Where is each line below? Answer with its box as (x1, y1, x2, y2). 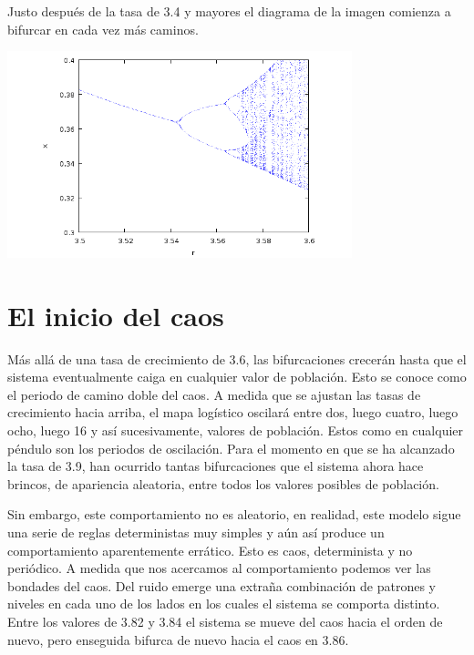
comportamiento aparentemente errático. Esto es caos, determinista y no (7, 540, 413, 559)
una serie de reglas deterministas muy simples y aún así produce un (7, 523, 385, 541)
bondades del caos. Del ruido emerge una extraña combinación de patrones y (7, 576, 436, 595)
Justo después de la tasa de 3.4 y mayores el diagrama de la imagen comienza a (7, 2, 451, 20)
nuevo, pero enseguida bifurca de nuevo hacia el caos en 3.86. (7, 629, 349, 649)
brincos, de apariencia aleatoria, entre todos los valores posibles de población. (7, 474, 439, 493)
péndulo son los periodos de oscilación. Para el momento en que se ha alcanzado (7, 438, 455, 457)
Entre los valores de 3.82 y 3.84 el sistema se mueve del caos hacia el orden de (7, 611, 443, 630)
